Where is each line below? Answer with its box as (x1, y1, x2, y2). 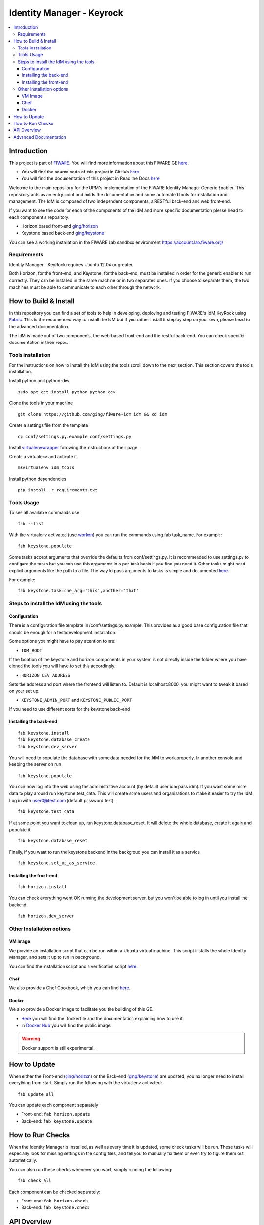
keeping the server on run (9, 761, 61, 767)
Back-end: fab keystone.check (21, 1204, 90, 1210)
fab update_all (18, 1091, 54, 1097)
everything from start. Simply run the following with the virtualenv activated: (9, 1080, 162, 1086)
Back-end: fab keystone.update (21, 1118, 92, 1124)
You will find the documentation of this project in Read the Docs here (21, 175, 160, 181)
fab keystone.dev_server (18, 744, 77, 749)
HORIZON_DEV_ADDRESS (21, 672, 71, 678)
